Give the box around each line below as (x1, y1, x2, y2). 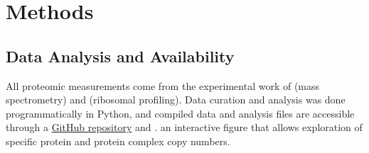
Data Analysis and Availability (6, 45, 235, 67)
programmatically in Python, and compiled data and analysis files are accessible (6, 106, 355, 120)
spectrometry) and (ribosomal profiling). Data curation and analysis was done (6, 92, 346, 107)
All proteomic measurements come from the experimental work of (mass (6, 78, 320, 93)
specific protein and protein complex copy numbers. (6, 133, 230, 148)
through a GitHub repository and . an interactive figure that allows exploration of (6, 120, 363, 135)
